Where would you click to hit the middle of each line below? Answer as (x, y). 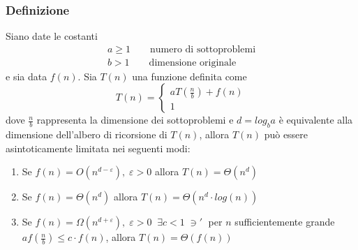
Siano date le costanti (52, 36)
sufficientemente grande (285, 222)
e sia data (27, 76)
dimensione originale (193, 62)
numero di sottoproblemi (203, 49)
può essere (286, 134)
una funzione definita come (189, 76)
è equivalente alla (316, 120)
